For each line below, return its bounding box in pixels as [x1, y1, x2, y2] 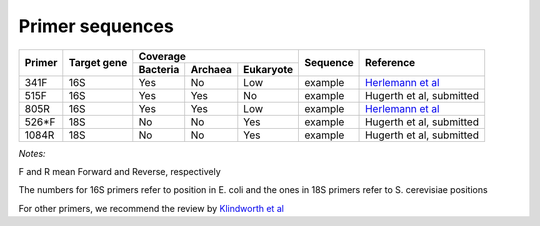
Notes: [18, 147, 46, 159]
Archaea [190, 62, 232, 76]
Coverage [138, 49, 187, 63]
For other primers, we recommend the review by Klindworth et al [18, 202, 285, 214]
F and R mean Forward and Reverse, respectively [18, 165, 222, 177]
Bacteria [138, 62, 180, 76]
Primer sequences [18, 15, 174, 37]
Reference [365, 56, 416, 70]
